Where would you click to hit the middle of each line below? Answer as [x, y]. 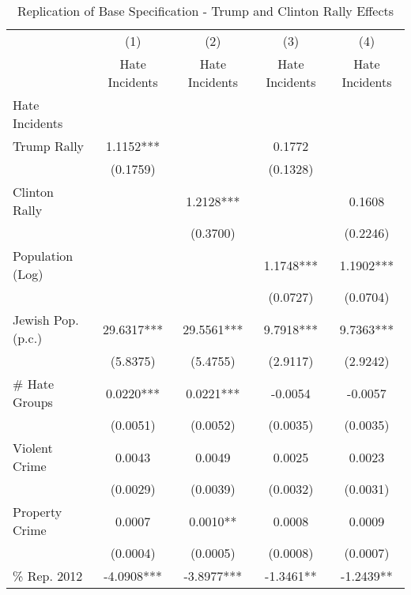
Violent [33, 448]
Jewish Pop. [46, 320]
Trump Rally [49, 146]
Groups [33, 402]
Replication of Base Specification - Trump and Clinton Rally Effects [205, 11]
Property [38, 512]
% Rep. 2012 [48, 576]
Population [43, 256]
